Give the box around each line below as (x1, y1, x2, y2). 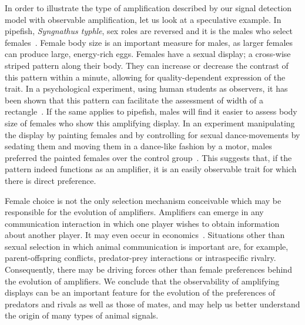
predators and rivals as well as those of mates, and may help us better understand (5, 297, 300, 310)
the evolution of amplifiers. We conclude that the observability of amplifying (5, 274, 280, 287)
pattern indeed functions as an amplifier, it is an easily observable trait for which (5, 163, 297, 175)
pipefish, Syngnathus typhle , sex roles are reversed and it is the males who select (5, 25, 293, 37)
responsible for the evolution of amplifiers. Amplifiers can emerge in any (5, 206, 264, 218)
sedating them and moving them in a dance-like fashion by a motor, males (5, 140, 272, 152)
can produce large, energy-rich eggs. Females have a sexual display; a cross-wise (5, 48, 291, 60)
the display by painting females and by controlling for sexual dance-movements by (5, 128, 300, 140)
